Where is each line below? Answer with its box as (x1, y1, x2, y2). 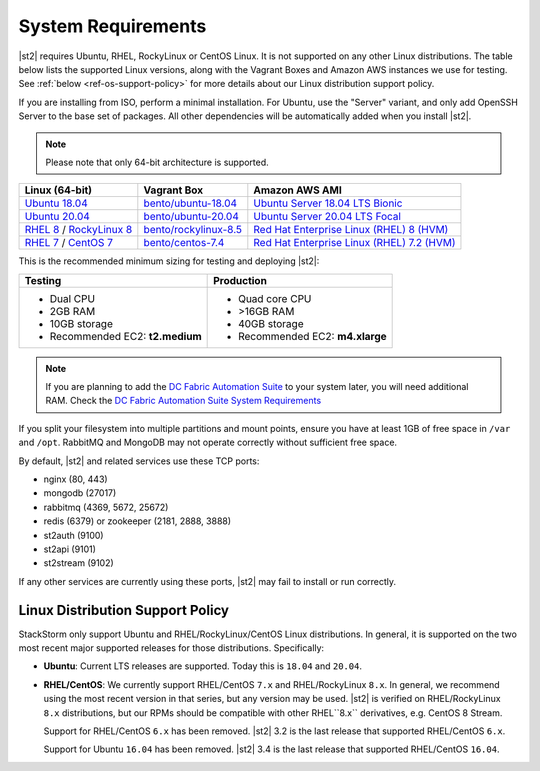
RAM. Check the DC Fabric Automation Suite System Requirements (45, 395, 322, 407)
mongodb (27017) (43, 487, 117, 499)
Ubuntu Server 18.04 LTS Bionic (253, 196, 403, 210)
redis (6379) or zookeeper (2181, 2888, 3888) (43, 515, 232, 527)
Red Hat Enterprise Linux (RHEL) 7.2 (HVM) (253, 236, 456, 250)
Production (213, 273, 267, 287)
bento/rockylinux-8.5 (143, 223, 243, 237)
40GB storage (238, 316, 304, 330)
